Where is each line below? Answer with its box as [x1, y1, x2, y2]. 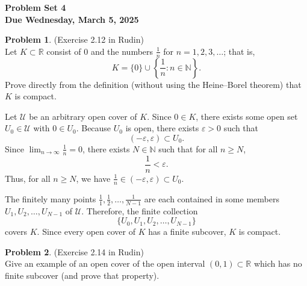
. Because [76, 122, 111, 134]
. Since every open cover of [37, 225, 136, 238]
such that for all [158, 142, 218, 155]
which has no [253, 257, 302, 270]
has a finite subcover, [148, 225, 226, 238]
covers [5, 225, 28, 238]
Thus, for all [5, 172, 51, 184]
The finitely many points [5, 192, 96, 205]
